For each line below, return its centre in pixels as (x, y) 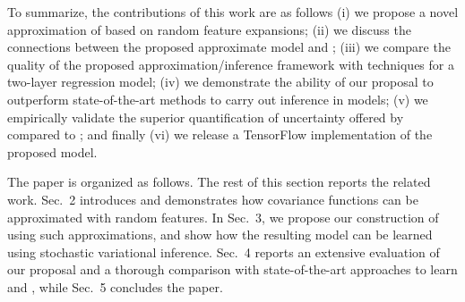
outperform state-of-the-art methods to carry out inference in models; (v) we (218, 99)
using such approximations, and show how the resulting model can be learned (220, 235)
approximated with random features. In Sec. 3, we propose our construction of (223, 217)
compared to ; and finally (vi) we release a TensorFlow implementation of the (220, 134)
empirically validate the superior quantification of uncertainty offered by (206, 117)
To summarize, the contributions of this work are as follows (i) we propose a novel (233, 12)
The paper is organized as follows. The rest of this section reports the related (219, 182)
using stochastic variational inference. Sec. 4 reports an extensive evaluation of (224, 252)
